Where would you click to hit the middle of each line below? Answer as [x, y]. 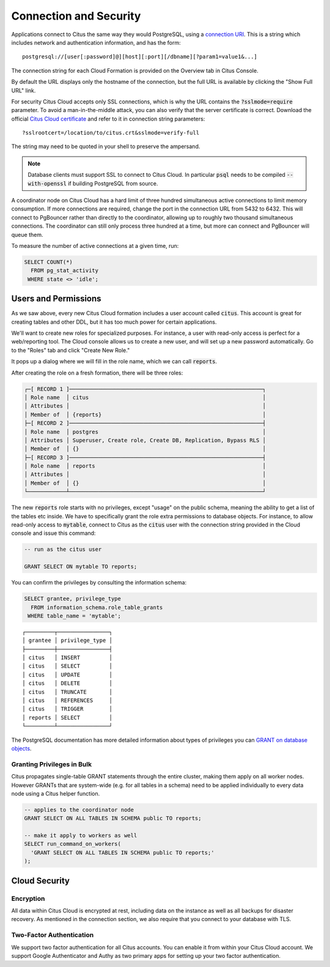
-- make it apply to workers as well [81, 836]
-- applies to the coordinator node [79, 810]
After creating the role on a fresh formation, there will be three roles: [97, 373]
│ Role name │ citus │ [145, 397]
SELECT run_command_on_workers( [73, 844]
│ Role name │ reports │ [145, 466]
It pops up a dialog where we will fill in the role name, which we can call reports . [114, 362]
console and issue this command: [53, 533]
